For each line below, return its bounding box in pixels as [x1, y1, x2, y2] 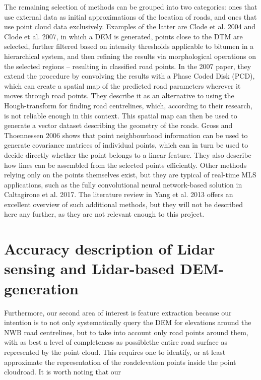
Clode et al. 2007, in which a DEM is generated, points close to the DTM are [4, 31, 243, 41]
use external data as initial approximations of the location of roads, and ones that [4, 11, 257, 22]
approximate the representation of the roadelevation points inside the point [4, 356, 236, 367]
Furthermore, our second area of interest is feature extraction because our [4, 307, 232, 318]
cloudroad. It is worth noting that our [4, 366, 121, 377]
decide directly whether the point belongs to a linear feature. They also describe [4, 149, 251, 160]
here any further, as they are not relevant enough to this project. [4, 209, 205, 219]
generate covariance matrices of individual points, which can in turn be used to [4, 140, 248, 150]
